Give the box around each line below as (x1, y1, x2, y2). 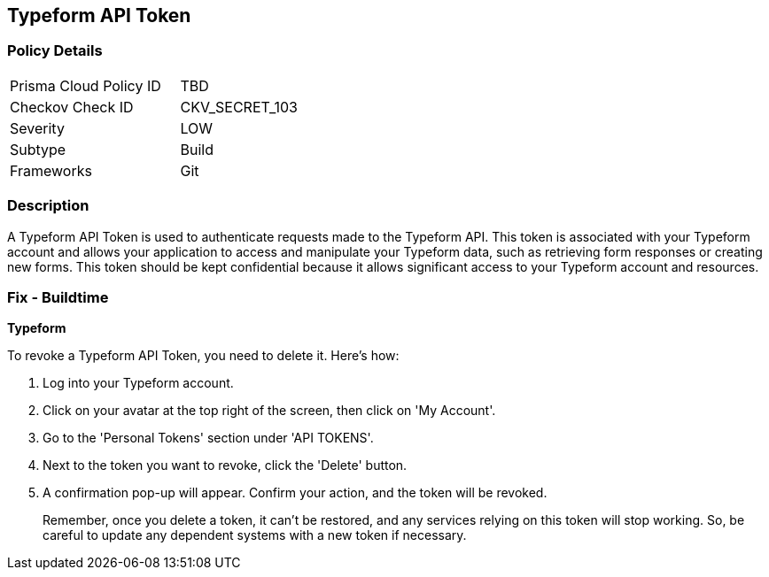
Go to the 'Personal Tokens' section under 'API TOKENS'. (43, 430, 374, 446)
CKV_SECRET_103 (180, 97, 298, 116)
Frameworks (10, 161, 92, 180)
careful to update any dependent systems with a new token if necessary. (43, 527, 467, 543)
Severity (10, 119, 65, 137)
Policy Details (7, 42, 103, 60)
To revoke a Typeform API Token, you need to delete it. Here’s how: (7, 348, 400, 364)
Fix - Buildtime (7, 288, 109, 306)
